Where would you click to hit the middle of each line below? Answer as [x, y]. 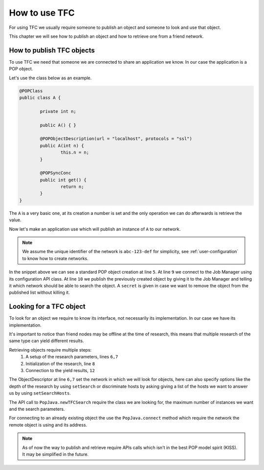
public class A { [40, 98]
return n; [72, 187]
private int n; [58, 111]
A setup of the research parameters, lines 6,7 [72, 357]
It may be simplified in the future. [55, 454]
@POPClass [31, 91]
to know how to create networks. [55, 258]
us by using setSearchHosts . [40, 393]
